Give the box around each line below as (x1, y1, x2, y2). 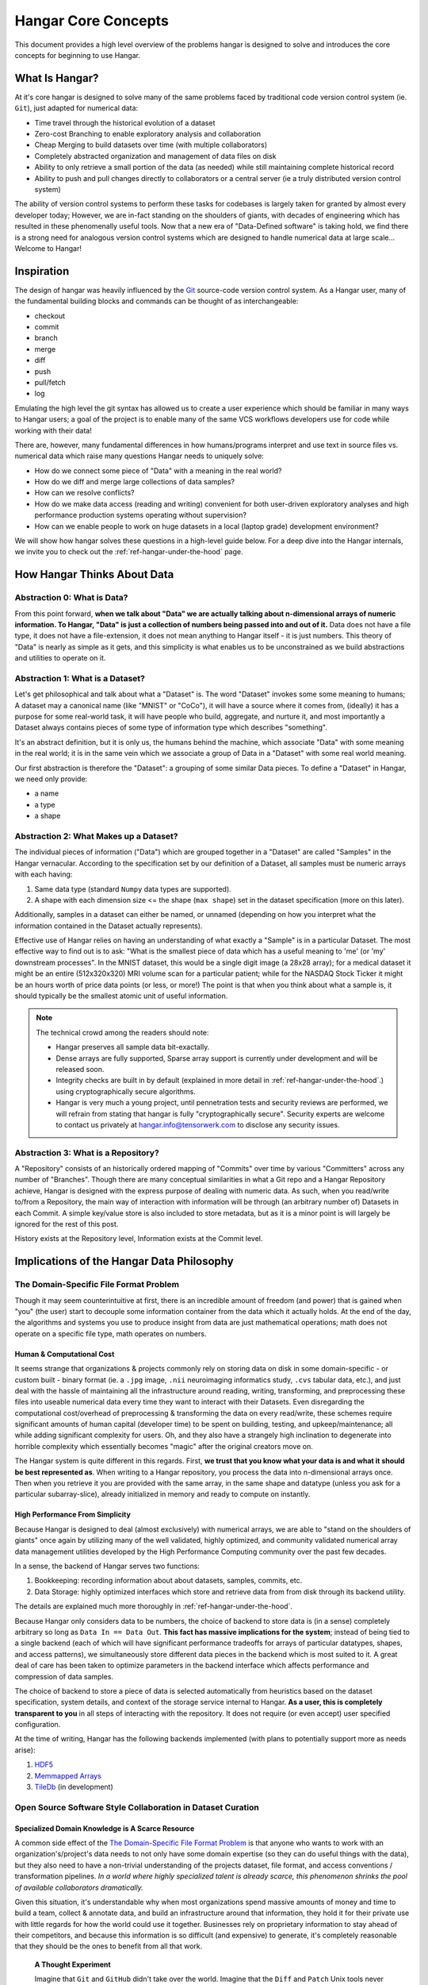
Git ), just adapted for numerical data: (14, 103, 139, 113)
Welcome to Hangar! (14, 243, 82, 253)
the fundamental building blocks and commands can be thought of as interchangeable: (14, 296, 299, 306)
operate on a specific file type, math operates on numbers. (14, 1328, 207, 1338)
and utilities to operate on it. (14, 653, 106, 663)
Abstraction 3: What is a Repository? (14, 1147, 160, 1158)
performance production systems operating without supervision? (34, 511, 247, 520)
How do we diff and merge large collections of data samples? (34, 477, 235, 487)
